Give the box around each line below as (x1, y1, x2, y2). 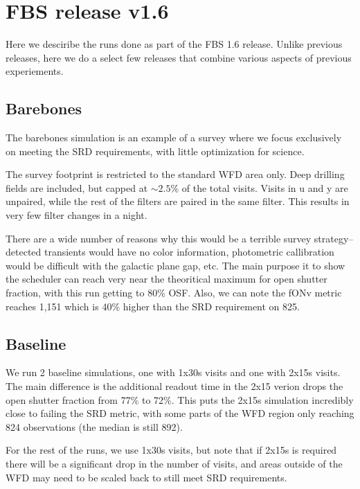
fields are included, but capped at (6, 180, 148, 195)
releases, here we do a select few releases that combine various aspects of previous (6, 50, 352, 64)
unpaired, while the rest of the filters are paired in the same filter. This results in (6, 194, 350, 208)
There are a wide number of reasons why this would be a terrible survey (6, 231, 312, 245)
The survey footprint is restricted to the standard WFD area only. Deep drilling (6, 167, 345, 181)
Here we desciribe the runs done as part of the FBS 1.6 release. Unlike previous (6, 37, 343, 51)
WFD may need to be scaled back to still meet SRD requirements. (6, 470, 287, 484)
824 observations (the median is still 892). (6, 419, 183, 434)
